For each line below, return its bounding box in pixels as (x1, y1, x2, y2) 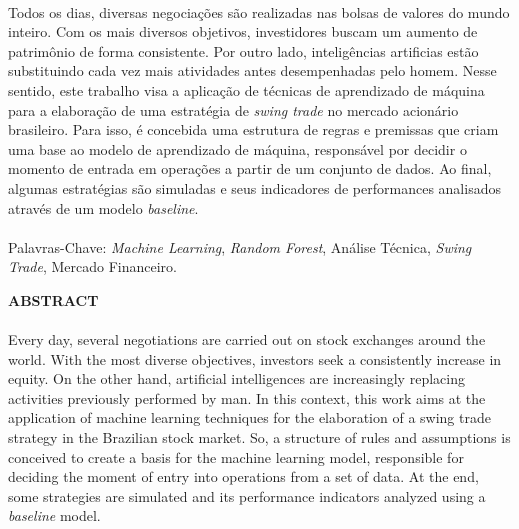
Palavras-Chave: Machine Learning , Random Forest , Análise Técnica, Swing (8, 236, 472, 257)
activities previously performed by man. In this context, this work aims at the (8, 387, 486, 408)
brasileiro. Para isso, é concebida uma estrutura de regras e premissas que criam (8, 119, 499, 140)
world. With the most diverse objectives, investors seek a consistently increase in (8, 348, 502, 369)
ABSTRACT (8, 289, 99, 310)
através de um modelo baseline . (8, 197, 199, 218)
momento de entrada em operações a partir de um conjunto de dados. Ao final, (8, 158, 492, 179)
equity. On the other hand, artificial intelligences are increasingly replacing (8, 368, 465, 389)
